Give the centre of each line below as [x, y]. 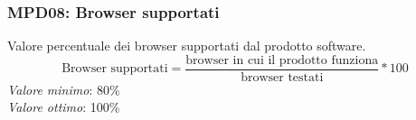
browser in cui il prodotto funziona [282, 60]
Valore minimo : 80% [64, 89]
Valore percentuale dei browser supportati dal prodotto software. [187, 46]
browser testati [282, 77]
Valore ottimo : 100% [64, 107]
